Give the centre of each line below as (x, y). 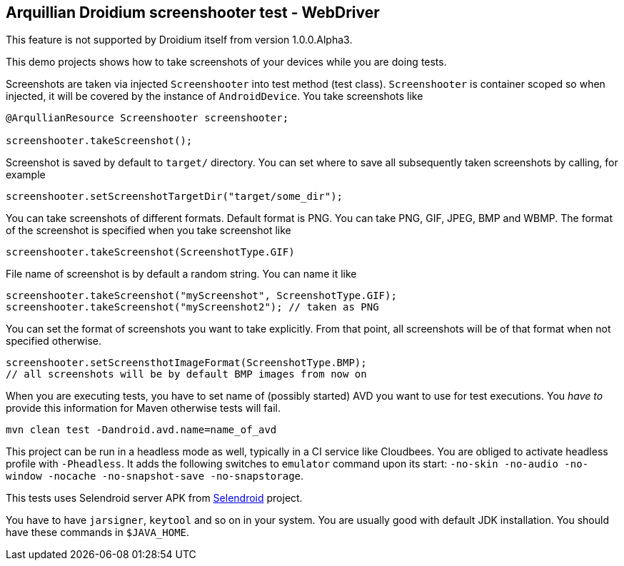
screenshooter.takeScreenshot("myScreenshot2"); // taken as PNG (192, 307)
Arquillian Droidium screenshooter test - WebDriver (193, 12)
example (26, 175)
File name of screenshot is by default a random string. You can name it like (181, 274)
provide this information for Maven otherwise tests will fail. (144, 408)
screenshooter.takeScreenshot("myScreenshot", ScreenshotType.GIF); (201, 296)
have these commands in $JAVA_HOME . (98, 532)
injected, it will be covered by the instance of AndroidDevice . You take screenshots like (215, 96)
